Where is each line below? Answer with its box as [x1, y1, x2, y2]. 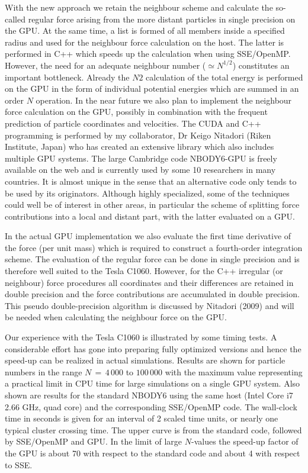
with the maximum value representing [165, 365, 303, 378]
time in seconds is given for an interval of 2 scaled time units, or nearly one [5, 412, 278, 424]
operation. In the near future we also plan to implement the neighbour [36, 94, 292, 106]
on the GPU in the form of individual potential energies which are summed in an [5, 82, 299, 95]
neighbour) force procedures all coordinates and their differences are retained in [5, 276, 294, 288]
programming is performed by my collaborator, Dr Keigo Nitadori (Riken [5, 128, 271, 141]
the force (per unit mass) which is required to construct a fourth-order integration [5, 241, 303, 253]
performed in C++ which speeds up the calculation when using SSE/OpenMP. [5, 47, 291, 60]
